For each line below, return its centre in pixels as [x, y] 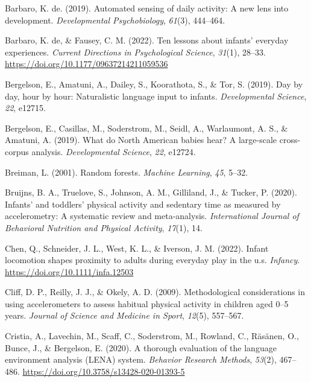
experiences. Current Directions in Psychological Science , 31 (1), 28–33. [135, 52]
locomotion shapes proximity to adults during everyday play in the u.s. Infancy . [152, 260]
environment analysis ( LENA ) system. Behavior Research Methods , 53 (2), [141, 359]
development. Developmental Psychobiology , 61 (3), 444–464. [115, 20]
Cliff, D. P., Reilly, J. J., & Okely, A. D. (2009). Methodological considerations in [155, 292]
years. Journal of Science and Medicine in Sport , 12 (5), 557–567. [124, 315]
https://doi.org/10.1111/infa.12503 [69, 271]
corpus [17, 151]
